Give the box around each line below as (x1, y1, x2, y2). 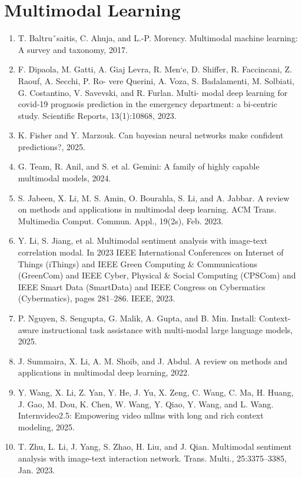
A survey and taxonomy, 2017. (18, 43, 128, 55)
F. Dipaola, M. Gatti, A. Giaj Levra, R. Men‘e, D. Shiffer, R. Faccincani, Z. (18, 63, 293, 75)
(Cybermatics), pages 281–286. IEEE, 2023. (18, 292, 175, 304)
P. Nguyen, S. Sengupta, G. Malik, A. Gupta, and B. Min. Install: (18, 312, 257, 324)
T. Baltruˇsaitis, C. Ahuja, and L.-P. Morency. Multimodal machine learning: (18, 32, 298, 44)
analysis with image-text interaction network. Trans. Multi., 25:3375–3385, (18, 452, 287, 464)
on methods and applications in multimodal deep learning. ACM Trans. (18, 203, 277, 215)
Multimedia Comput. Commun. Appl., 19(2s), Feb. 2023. (18, 214, 224, 227)
